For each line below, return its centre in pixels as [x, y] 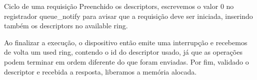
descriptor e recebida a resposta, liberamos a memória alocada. [100, 71]
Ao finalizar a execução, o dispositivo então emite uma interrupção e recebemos [126, 42]
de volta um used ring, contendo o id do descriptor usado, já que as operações [123, 52]
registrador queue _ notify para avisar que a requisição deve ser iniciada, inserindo [128, 16]
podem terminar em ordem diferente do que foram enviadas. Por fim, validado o [126, 61]
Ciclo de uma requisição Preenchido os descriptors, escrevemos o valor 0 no [119, 6]
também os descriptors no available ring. [66, 26]
